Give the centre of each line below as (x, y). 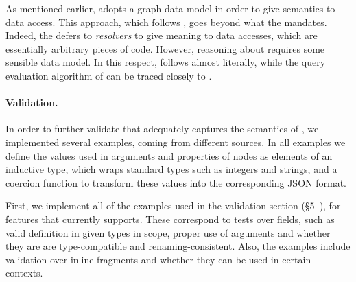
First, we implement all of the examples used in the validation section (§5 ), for (173, 205)
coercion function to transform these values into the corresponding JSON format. (176, 182)
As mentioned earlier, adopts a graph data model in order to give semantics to (170, 8)
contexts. (24, 273)
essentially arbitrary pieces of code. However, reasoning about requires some (165, 48)
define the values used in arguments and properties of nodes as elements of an (169, 155)
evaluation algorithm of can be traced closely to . (109, 75)
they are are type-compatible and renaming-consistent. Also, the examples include (178, 246)
